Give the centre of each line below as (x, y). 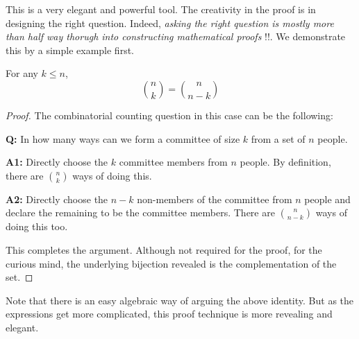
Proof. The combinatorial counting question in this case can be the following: (169, 115)
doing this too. (37, 226)
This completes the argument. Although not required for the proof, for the (164, 249)
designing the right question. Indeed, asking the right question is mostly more (170, 23)
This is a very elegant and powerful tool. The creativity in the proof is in (161, 9)
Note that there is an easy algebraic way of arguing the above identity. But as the (180, 300)
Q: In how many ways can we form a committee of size (123, 138)
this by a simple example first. (70, 50)
